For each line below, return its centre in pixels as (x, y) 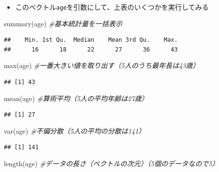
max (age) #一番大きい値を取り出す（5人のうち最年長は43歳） (102, 65)
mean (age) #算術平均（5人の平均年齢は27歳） (76, 98)
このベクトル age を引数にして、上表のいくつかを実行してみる (112, 7)
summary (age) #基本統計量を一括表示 (63, 23)
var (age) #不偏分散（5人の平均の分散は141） (75, 130)
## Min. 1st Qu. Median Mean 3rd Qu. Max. (91, 40)
